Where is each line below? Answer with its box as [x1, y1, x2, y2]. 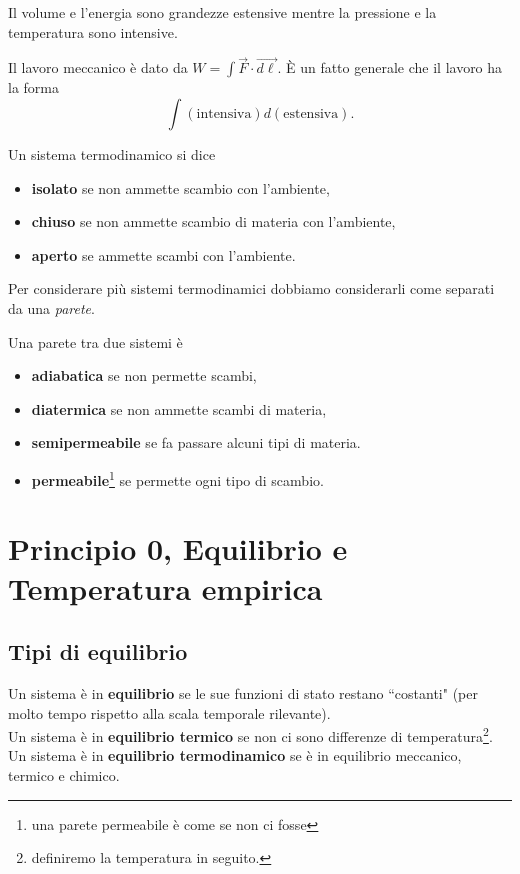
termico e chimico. [8, 764, 120, 785]
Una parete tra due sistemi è [8, 331, 183, 352]
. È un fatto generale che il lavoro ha [277, 57, 503, 78]
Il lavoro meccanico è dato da [8, 57, 188, 78]
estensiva [283, 107, 339, 121]
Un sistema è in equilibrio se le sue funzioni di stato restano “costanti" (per [8, 682, 478, 703]
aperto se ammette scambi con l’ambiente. [31, 244, 296, 265]
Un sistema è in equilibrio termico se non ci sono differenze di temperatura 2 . [8, 723, 493, 746]
